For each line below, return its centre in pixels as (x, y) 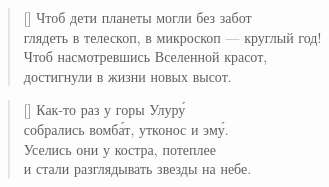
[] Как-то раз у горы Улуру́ (104, 109)
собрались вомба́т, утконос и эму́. (126, 128)
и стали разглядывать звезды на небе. (137, 168)
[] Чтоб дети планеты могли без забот (137, 17)
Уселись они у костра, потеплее (119, 148)
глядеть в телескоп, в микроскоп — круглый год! (172, 36)
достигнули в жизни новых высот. (127, 75)
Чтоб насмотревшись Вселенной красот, (145, 56)
